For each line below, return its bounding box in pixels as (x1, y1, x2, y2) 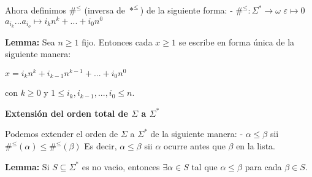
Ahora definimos (5, 4, 67, 16)
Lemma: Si (5, 160, 50, 173)
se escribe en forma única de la (178, 35, 295, 48)
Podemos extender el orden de (5, 127, 118, 140)
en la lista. (236, 140, 276, 152)
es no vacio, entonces (82, 160, 160, 173)
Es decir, (84, 140, 117, 152)
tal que (191, 160, 218, 173)
